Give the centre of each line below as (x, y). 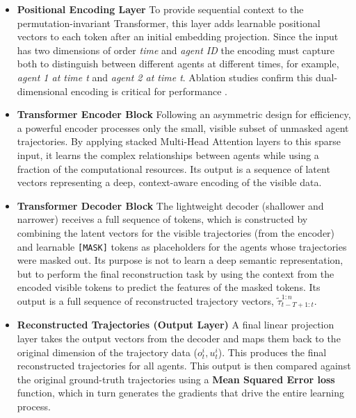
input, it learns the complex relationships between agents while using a (168, 154)
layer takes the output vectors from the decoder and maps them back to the (179, 338)
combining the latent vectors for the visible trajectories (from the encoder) (176, 232)
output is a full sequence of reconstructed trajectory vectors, (145, 300)
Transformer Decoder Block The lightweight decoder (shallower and (170, 205)
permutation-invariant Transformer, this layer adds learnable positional (169, 23)
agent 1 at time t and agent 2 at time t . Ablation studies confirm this (165, 77)
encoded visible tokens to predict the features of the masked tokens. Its (169, 287)
